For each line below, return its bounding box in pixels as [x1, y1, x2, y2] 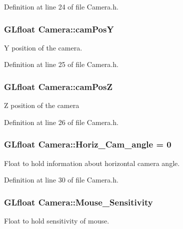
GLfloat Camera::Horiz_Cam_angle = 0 [4, 138, 171, 150]
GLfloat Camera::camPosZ [4, 80, 112, 92]
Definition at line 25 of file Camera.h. [4, 59, 118, 69]
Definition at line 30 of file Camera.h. [4, 174, 118, 185]
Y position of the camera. [4, 42, 82, 52]
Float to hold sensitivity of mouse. [4, 215, 109, 226]
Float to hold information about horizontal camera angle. [4, 157, 180, 168]
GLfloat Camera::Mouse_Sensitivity [4, 195, 153, 208]
